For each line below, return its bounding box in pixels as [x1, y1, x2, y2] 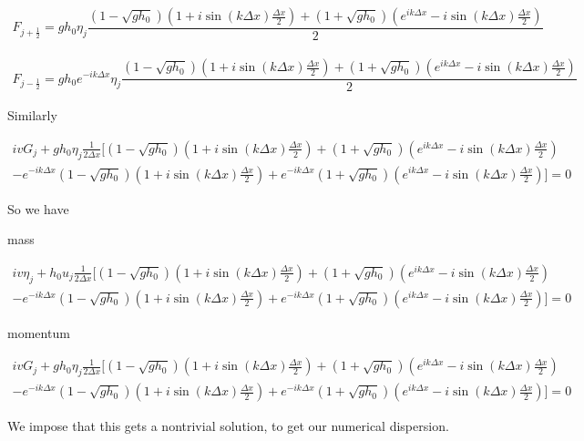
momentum [7, 323, 70, 342]
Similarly [7, 106, 57, 125]
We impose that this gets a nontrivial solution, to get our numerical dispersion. [7, 416, 449, 436]
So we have [7, 199, 69, 218]
